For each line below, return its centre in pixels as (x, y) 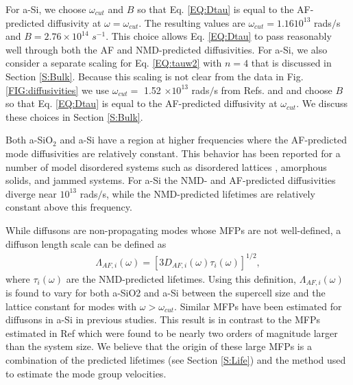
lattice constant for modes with (71, 306)
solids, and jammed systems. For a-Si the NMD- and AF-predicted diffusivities (171, 180)
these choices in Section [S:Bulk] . (74, 116)
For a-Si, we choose (46, 9)
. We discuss (322, 103)
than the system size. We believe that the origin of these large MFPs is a (159, 346)
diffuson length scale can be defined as (86, 243)
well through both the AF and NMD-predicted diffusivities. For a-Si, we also (167, 49)
